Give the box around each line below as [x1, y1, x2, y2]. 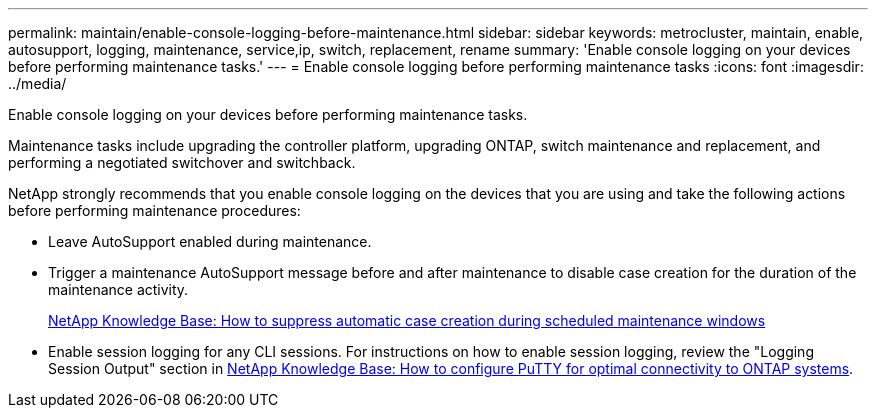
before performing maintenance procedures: [8, 202, 301, 219]
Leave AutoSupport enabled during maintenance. [48, 233, 372, 250]
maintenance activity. [48, 281, 189, 298]
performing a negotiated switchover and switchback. [8, 154, 356, 171]
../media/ [8, 75, 67, 92]
